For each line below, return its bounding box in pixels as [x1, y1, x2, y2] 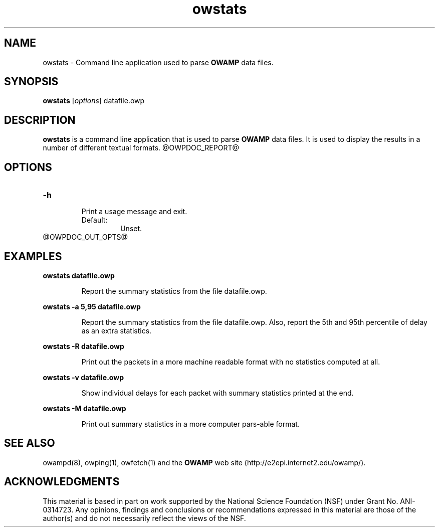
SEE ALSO [4, 437, 55, 450]
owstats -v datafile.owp [43, 373, 124, 382]
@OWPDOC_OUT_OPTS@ [43, 233, 128, 242]
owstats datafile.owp [43, 271, 115, 280]
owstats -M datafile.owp [43, 404, 126, 413]
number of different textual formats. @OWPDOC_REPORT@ [43, 143, 239, 152]
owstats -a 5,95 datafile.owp [43, 302, 141, 311]
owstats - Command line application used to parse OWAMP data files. [43, 58, 274, 67]
